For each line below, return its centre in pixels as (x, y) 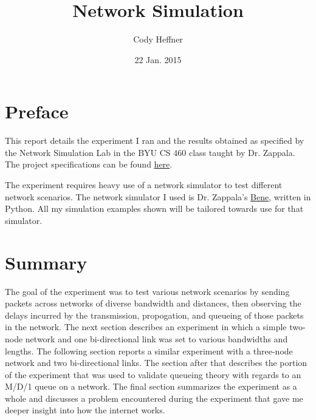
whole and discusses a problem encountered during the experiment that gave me (154, 398)
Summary (46, 262)
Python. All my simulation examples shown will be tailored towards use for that (154, 208)
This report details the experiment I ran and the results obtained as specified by (155, 141)
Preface (37, 111)
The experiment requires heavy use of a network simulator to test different (144, 185)
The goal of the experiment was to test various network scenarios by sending (147, 291)
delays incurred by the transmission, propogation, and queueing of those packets (154, 315)
